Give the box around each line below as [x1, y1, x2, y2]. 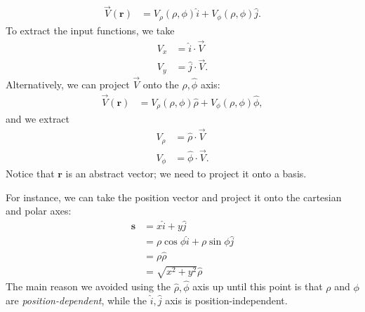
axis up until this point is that [192, 279, 323, 294]
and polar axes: [6, 203, 72, 218]
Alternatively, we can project [6, 76, 130, 91]
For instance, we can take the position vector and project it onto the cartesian [6, 189, 342, 204]
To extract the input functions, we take [6, 22, 175, 37]
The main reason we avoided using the [6, 279, 171, 294]
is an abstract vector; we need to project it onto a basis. [65, 166, 307, 181]
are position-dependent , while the [6, 293, 147, 308]
